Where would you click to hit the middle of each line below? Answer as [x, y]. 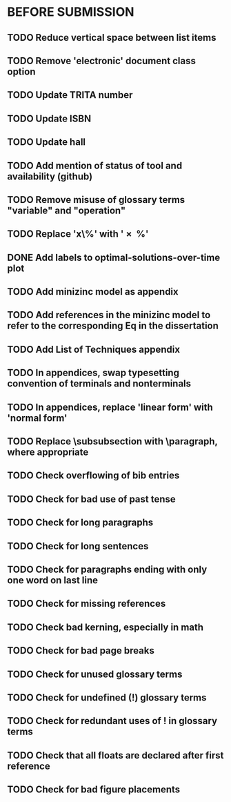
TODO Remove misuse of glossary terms [96, 200]
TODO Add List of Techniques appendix [94, 349]
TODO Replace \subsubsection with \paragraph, [112, 441]
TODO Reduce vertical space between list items [112, 38]
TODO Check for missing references [87, 604]
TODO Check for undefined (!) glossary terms [107, 697]
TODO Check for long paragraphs [80, 523]
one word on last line [53, 580]
